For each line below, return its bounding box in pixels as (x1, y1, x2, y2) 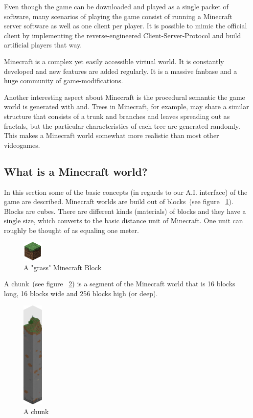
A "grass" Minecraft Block (23, 262, 102, 272)
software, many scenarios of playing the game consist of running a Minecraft (4, 11, 232, 21)
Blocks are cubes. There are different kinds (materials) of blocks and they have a (4, 206, 246, 216)
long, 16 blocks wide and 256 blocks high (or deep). (4, 288, 158, 299)
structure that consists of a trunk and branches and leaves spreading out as (4, 111, 230, 121)
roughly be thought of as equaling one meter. (4, 225, 139, 235)
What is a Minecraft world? (4, 163, 148, 179)
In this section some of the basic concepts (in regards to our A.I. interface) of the (4, 186, 248, 197)
